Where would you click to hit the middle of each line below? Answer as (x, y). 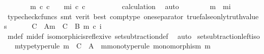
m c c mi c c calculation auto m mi (130, 6)
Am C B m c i (73, 26)
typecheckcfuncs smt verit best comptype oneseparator (95, 16)
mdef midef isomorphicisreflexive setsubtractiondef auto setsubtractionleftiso (134, 36)
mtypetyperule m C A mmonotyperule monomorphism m (112, 46)
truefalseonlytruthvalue (223, 16)
